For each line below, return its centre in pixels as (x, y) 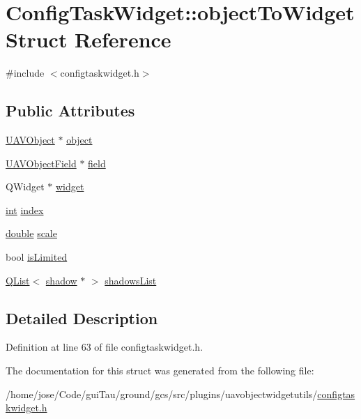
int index (25, 209)
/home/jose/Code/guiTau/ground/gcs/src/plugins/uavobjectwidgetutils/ (162, 394)
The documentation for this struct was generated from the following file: (160, 371)
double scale (31, 233)
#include (25, 73)
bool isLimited (37, 257)
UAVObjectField (41, 163)
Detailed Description (82, 318)
